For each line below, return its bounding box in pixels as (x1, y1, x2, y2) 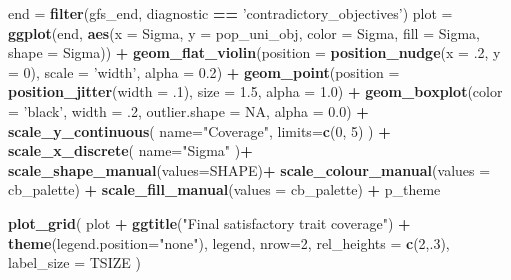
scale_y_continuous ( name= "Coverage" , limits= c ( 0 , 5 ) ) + (8, 120, 391, 141)
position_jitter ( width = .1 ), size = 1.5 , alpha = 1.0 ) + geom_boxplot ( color (8, 81, 503, 102)
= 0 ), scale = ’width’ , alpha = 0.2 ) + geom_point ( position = (8, 61, 400, 82)
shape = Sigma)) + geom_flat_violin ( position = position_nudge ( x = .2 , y (8, 42, 501, 63)
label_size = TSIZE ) (8, 252, 141, 273)
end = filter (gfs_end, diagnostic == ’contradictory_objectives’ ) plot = (8, 3, 453, 23)
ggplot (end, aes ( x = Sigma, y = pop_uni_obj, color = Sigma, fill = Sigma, (8, 22, 480, 43)
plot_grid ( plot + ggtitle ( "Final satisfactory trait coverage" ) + (8, 212, 411, 233)
